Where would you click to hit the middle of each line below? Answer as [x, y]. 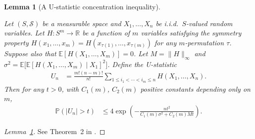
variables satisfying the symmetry [191, 33]
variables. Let [24, 33]
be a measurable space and [82, 23]
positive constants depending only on [195, 88]
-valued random [209, 23]
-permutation [204, 42]
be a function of [106, 33]
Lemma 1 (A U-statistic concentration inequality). [82, 6]
